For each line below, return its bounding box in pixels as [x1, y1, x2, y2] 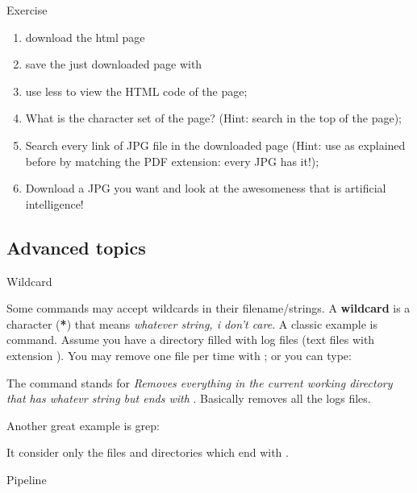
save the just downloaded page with [25, 56, 202, 72]
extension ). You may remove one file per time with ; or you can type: [6, 346, 352, 363]
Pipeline [6, 470, 47, 487]
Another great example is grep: [6, 416, 160, 433]
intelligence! [25, 195, 84, 212]
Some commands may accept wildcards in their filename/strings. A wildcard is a [6, 300, 411, 317]
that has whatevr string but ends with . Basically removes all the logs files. [6, 390, 371, 407]
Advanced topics [6, 234, 146, 259]
